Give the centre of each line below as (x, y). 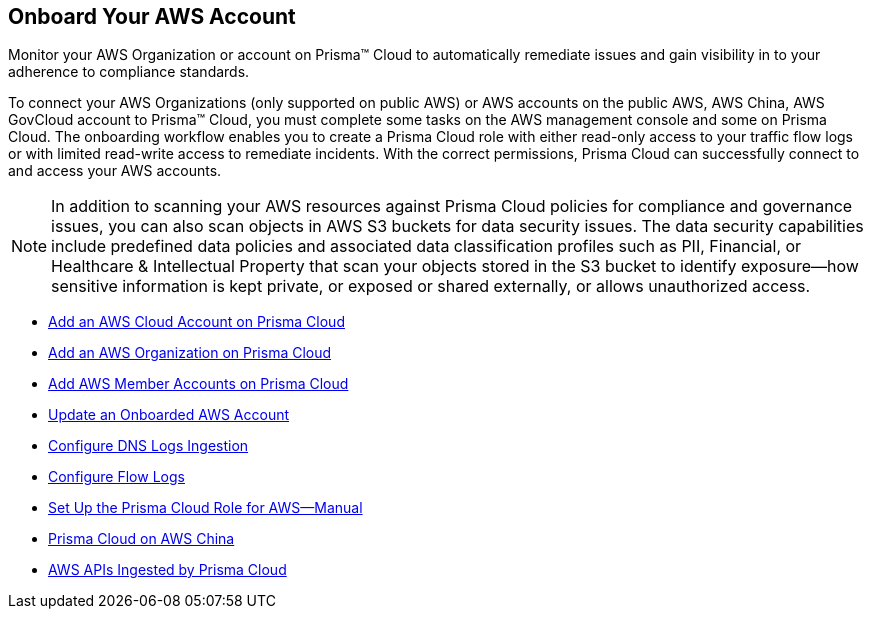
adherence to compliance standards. (129, 72)
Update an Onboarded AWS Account (169, 415)
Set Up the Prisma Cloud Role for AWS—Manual (205, 508)
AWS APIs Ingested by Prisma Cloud (167, 570)
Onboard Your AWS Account (152, 16)
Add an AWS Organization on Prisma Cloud (190, 353)
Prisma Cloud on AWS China (141, 539)
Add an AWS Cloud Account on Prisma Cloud (196, 322)
